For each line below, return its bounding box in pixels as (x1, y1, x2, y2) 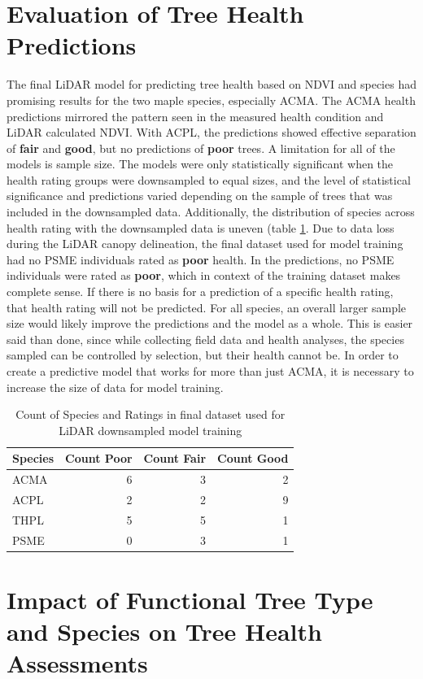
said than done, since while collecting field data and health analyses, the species (7, 330, 404, 347)
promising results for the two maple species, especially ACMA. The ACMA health (7, 91, 416, 108)
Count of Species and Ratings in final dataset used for (15, 406, 286, 423)
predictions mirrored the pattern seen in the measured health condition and (7, 107, 384, 124)
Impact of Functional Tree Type (7, 583, 373, 616)
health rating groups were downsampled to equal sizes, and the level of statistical (7, 171, 411, 188)
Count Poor (65, 450, 133, 467)
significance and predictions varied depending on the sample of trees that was (7, 187, 393, 204)
